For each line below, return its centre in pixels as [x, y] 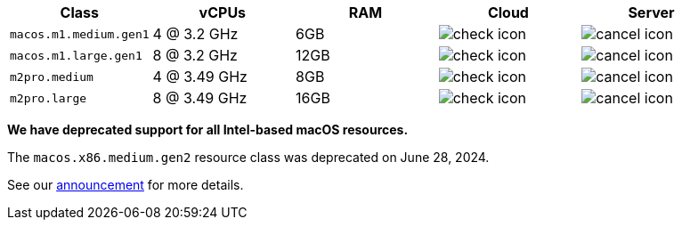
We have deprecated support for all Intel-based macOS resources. [208, 130]
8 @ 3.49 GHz [200, 98]
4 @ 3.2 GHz [195, 34]
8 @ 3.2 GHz [195, 55]
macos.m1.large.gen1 [76, 55]
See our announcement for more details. [126, 185]
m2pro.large [49, 98]
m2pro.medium [52, 77]
